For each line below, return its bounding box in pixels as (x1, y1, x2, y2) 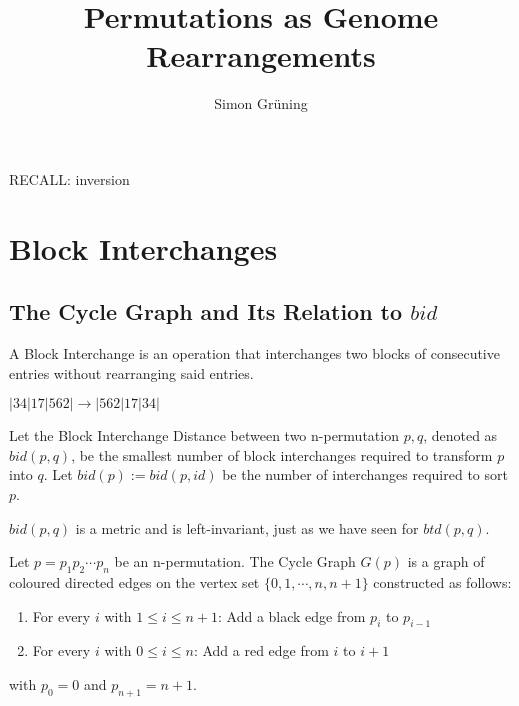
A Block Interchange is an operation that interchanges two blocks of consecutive (9, 343, 500, 364)
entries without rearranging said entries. (9, 362, 254, 383)
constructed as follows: (373, 572, 512, 593)
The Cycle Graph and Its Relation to (9, 296, 403, 327)
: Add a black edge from (218, 605, 366, 626)
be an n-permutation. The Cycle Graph (114, 551, 356, 572)
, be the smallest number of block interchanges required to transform (71, 444, 493, 465)
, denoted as (423, 425, 498, 446)
